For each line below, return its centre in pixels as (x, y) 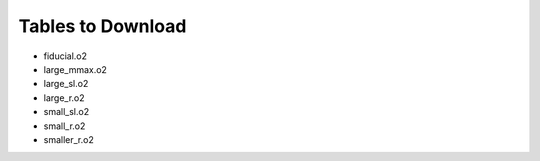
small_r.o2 (64, 126)
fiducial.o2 (65, 56)
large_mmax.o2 (75, 69)
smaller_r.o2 (68, 139)
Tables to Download (102, 26)
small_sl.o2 (66, 112)
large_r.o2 (64, 97)
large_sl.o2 (66, 84)
